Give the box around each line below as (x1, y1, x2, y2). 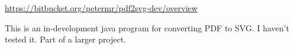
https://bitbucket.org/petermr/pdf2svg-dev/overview (5, 2, 198, 14)
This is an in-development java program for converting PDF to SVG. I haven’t (5, 21, 289, 34)
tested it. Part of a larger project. (5, 33, 126, 45)
